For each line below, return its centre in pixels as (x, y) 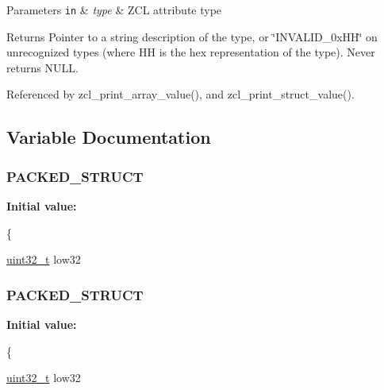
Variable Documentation (109, 137)
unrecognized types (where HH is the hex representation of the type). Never (191, 52)
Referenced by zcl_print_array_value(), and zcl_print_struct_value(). (180, 94)
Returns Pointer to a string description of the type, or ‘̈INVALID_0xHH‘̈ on (192, 36)
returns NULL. (42, 67)
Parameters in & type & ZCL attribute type (114, 10)
